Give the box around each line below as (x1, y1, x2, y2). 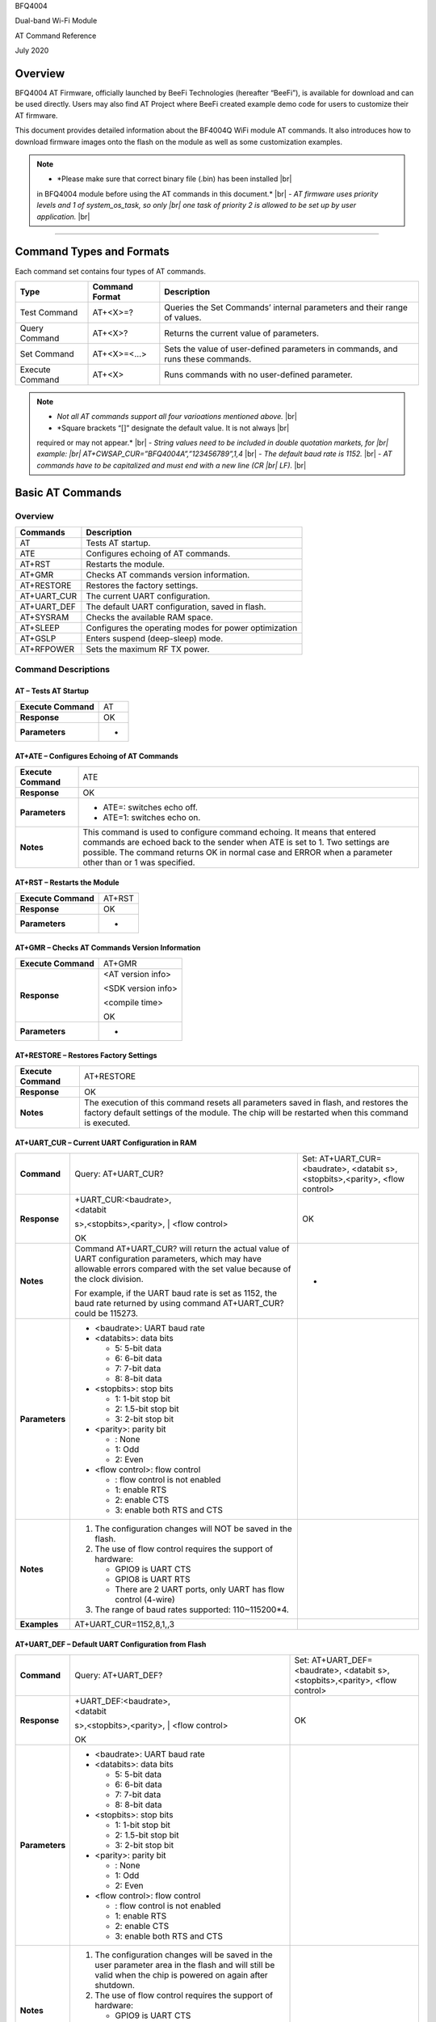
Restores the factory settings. (86, 580, 199, 590)
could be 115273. (74, 1307, 139, 1318)
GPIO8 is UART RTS (115, 1573, 191, 1584)
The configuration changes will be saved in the (94, 1949, 273, 1961)
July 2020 (15, 45, 49, 56)
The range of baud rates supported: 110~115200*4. (94, 1604, 290, 1615)
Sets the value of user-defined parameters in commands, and (164, 343, 399, 354)
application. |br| (36, 211, 90, 222)
